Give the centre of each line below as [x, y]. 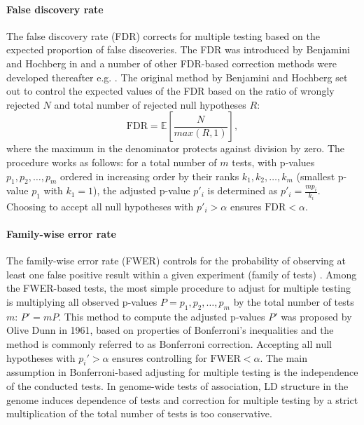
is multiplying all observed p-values [82, 301]
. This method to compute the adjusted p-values [162, 316]
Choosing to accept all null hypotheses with [100, 206]
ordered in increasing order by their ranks [149, 176]
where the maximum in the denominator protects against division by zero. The [175, 148]
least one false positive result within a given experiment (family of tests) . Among [182, 274]
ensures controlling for [160, 357]
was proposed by [316, 316]
